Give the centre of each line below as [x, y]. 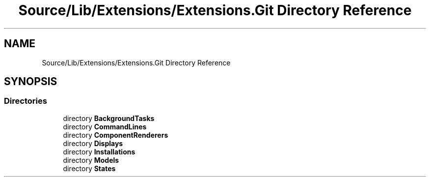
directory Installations [99, 151]
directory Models [91, 160]
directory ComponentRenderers [116, 135]
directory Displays [93, 143]
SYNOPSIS [31, 82]
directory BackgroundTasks [109, 118]
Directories [26, 101]
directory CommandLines [105, 126]
